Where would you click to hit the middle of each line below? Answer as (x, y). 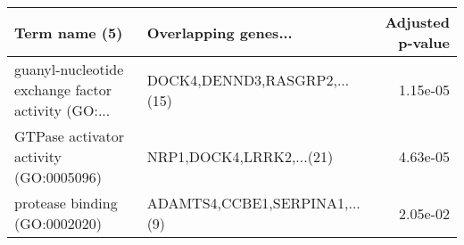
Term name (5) (69, 32)
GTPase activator (70, 136)
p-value (424, 42)
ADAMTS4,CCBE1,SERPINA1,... (253, 203)
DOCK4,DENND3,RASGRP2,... (248, 79)
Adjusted (417, 22)
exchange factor (63, 90)
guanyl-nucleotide (69, 69)
